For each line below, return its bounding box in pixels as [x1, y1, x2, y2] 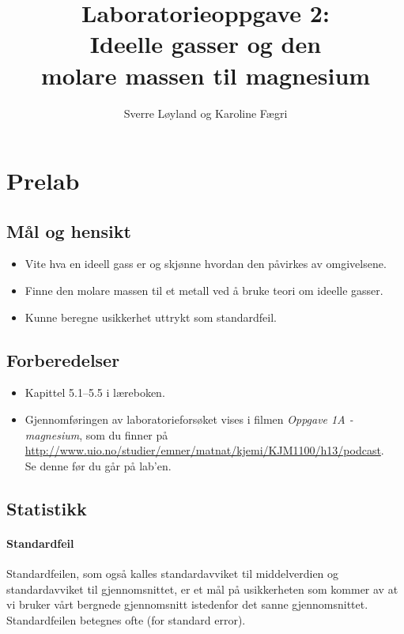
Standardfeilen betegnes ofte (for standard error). [6, 611, 246, 628]
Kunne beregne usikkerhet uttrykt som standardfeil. [25, 308, 277, 325]
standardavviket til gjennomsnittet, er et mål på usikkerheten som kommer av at [6, 580, 398, 597]
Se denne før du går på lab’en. [25, 457, 172, 474]
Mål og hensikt [6, 218, 131, 243]
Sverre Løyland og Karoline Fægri [123, 104, 288, 121]
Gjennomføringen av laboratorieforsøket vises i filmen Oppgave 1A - [25, 411, 353, 428]
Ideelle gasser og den [89, 28, 322, 60]
